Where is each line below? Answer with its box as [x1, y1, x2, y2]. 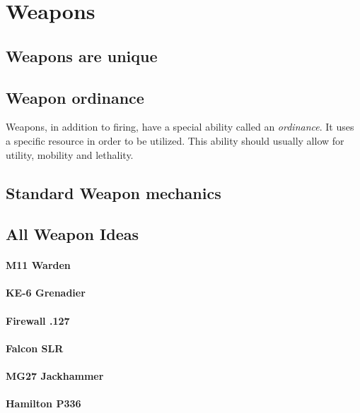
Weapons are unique [6, 44, 158, 66]
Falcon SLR [6, 340, 64, 355]
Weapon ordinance [6, 86, 144, 108]
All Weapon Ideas [6, 223, 139, 245]
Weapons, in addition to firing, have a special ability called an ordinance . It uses [6, 119, 354, 134]
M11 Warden [6, 258, 71, 273]
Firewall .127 [6, 313, 70, 328]
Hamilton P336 [6, 396, 81, 411]
